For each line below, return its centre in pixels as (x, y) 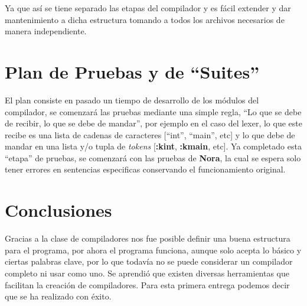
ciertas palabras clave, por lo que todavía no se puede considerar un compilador (149, 261)
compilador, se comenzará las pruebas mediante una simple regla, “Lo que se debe (153, 111)
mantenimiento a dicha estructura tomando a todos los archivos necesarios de (145, 19)
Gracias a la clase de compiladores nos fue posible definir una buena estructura (148, 238)
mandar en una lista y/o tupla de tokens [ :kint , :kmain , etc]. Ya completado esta (153, 146)
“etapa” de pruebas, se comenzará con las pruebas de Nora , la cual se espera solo (153, 157)
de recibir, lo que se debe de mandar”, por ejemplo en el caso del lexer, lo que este (153, 123)
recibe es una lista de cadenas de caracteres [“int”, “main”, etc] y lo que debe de (150, 134)
